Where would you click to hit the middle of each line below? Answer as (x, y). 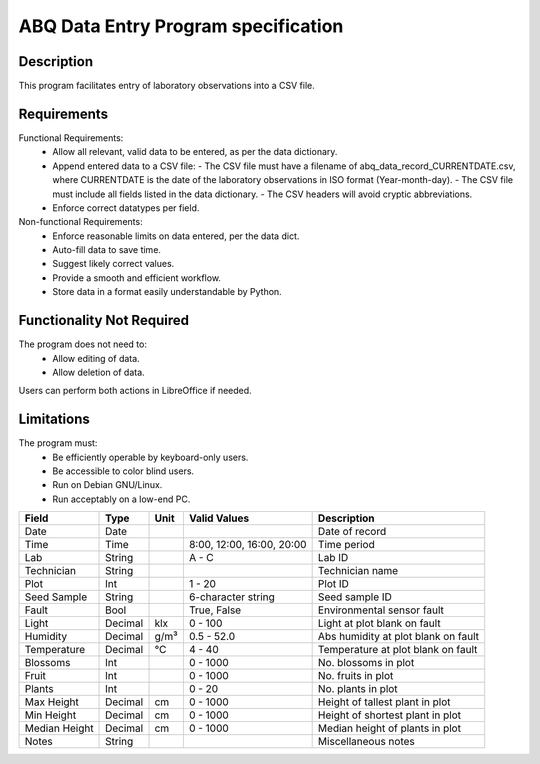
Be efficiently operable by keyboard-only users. (150, 457)
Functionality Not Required (104, 320)
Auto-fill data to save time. (107, 250)
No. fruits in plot (355, 676)
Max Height (52, 702)
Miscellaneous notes (366, 742)
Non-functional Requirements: (81, 222)
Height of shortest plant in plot (389, 715)
